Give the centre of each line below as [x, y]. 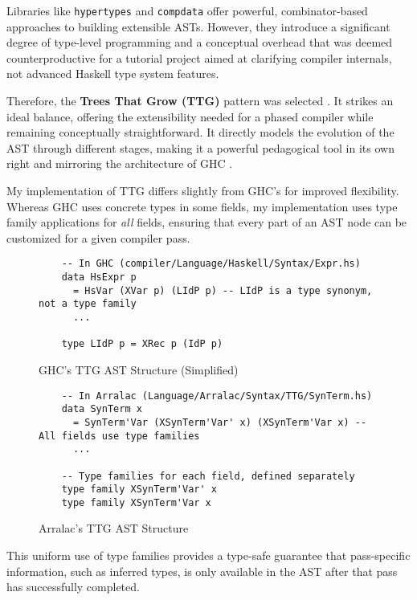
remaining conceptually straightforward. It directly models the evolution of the [200, 132]
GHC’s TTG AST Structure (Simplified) [139, 369]
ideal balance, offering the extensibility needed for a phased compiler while [190, 116]
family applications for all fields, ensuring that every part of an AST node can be [207, 222]
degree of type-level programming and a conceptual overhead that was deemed [200, 42]
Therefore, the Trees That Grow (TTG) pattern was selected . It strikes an [200, 101]
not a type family [88, 304]
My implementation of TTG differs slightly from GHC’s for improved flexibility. [203, 190]
